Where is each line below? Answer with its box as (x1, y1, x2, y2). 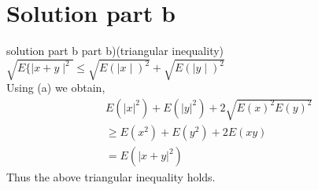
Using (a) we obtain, (6, 79, 105, 96)
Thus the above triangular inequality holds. (6, 169, 216, 185)
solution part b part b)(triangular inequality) (6, 42, 224, 59)
